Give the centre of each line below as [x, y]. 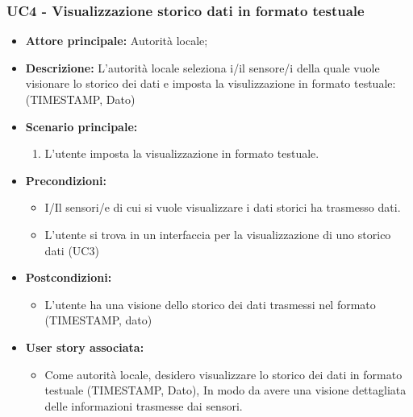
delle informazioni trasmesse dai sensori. [144, 405]
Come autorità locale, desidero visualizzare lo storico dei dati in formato [223, 374]
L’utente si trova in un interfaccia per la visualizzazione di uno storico [218, 234]
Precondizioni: [66, 180]
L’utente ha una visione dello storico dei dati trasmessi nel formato [210, 304]
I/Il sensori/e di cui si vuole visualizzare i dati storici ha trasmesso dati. [223, 207]
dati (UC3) [72, 250]
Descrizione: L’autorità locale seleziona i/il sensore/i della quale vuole [202, 67]
